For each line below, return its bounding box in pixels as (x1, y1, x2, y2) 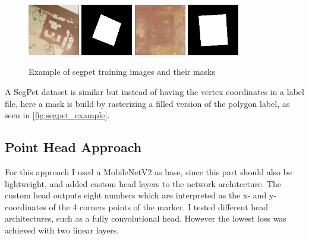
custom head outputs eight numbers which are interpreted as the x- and (5, 189, 267, 201)
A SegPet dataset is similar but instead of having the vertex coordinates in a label (5, 85, 304, 97)
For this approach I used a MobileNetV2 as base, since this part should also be (5, 165, 292, 178)
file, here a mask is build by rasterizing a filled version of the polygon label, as (5, 97, 290, 109)
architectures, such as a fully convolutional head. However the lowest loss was (5, 212, 286, 225)
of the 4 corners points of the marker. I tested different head (49, 200, 269, 213)
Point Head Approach (5, 138, 142, 156)
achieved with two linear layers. (5, 223, 119, 236)
